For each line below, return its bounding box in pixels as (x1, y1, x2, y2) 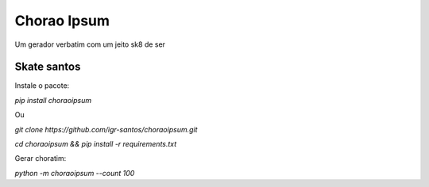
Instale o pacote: (14, 81, 70, 90)
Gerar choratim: (14, 154, 67, 163)
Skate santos (14, 60, 81, 74)
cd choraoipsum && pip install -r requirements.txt (14, 139, 177, 149)
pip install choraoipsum (14, 95, 91, 105)
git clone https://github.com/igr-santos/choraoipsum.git (14, 124, 198, 134)
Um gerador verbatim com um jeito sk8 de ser (14, 40, 166, 49)
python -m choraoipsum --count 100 (14, 168, 135, 177)
